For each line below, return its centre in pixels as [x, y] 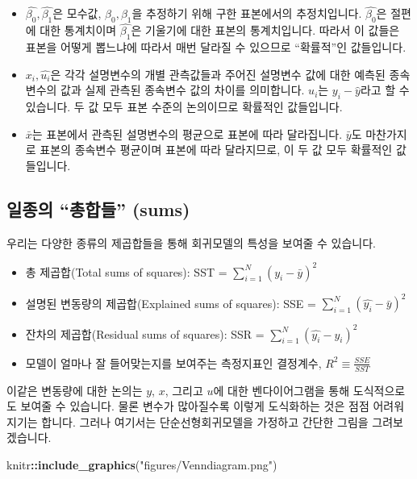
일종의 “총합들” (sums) [98, 208]
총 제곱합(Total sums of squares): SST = [126, 271]
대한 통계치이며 [78, 30]
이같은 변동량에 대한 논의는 [75, 390]
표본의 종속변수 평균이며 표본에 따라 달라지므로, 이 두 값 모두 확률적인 [216, 150]
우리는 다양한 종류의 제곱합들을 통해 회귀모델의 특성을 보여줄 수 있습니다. [192, 242]
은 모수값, [77, 13]
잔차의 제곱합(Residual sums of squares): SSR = [145, 333]
